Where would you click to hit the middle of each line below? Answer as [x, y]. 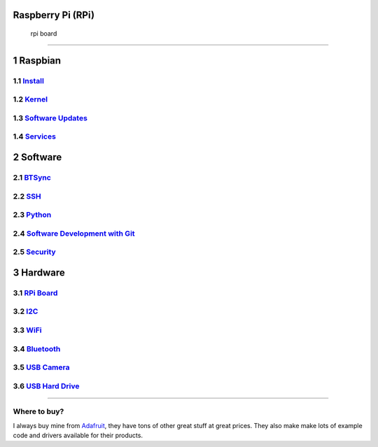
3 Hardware [39, 272]
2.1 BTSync [32, 178]
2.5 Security [34, 252]
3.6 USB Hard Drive [46, 386]
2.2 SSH [27, 196]
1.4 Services [34, 136]
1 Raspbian [37, 61]
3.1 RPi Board [35, 292]
